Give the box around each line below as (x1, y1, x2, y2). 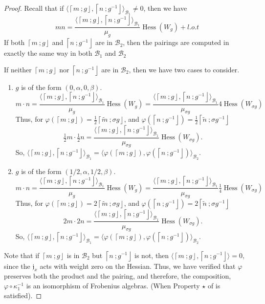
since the (4, 261, 30, 271)
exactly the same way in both (4, 48, 92, 58)
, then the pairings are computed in (123, 37, 229, 47)
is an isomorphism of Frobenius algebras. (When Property (26, 280, 200, 290)
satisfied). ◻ (4, 290, 42, 300)
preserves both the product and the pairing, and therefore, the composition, (4, 271, 231, 281)
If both (4, 37, 25, 47)
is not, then (134, 250, 169, 260)
